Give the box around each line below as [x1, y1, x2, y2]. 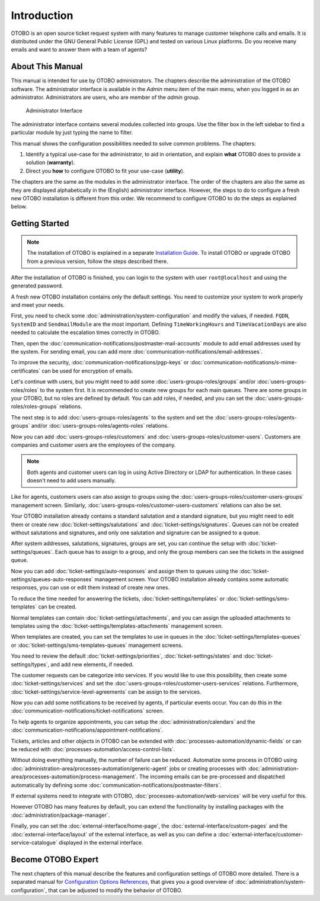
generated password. [11, 282, 63, 290]
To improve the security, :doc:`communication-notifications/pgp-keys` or [11, 359, 189, 366]
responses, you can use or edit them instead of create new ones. [11, 584, 170, 591]
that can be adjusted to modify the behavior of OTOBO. [48, 886, 183, 894]
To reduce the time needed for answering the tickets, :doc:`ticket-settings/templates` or [11, 595, 225, 602]
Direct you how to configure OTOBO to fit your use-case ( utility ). [25, 167, 185, 174]
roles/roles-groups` [11, 403, 59, 410]
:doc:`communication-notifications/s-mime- [190, 359, 297, 366]
